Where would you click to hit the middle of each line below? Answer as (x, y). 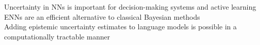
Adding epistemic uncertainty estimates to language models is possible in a (121, 27)
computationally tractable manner (57, 36)
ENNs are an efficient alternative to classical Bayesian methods (102, 16)
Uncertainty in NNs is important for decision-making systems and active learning (130, 7)
